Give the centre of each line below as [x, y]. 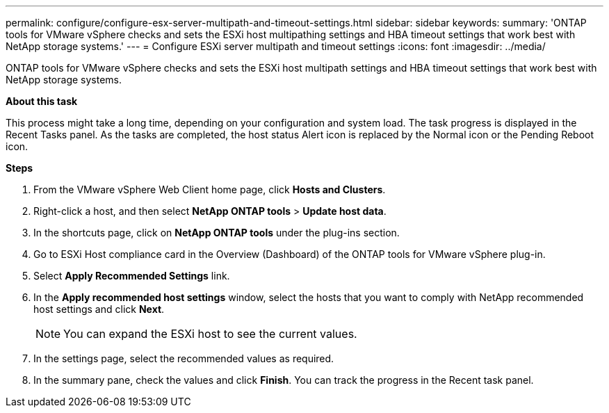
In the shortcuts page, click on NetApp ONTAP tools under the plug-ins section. [217, 233]
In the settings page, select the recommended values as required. [184, 358]
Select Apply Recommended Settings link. [132, 276]
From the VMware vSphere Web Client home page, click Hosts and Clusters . [210, 189]
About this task [42, 101]
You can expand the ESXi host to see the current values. [210, 334]
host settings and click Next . [99, 309]
